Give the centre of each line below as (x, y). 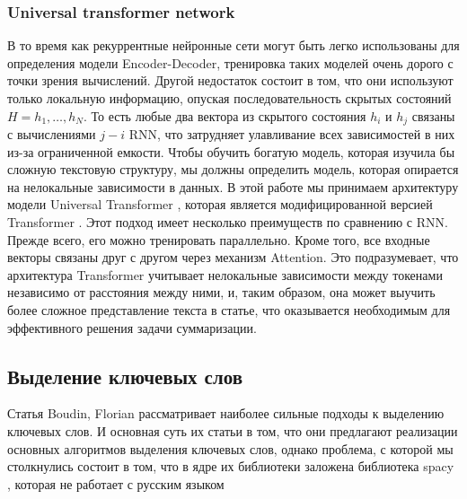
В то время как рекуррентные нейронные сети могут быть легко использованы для (233, 45)
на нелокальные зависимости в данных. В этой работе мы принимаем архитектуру (233, 186)
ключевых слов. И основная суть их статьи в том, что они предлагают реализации (233, 430)
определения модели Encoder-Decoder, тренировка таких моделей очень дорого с (230, 62)
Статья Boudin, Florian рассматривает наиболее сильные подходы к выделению (226, 413)
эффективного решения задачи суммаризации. (132, 327)
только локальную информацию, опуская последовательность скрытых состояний (229, 98)
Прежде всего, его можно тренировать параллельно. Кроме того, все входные (219, 239)
